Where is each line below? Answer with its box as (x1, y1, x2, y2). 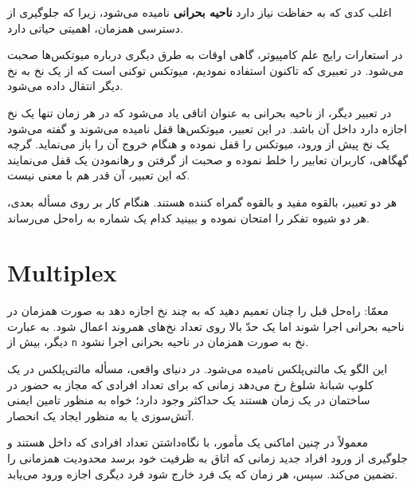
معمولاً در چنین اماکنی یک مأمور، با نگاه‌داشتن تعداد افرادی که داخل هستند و (7, 434, 368, 451)
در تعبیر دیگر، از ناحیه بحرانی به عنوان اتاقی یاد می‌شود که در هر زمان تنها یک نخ (7, 104, 392, 120)
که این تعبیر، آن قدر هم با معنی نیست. (7, 167, 190, 183)
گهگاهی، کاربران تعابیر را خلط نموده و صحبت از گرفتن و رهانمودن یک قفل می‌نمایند (7, 151, 409, 167)
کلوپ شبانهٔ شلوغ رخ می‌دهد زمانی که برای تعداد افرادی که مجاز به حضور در (7, 376, 374, 392)
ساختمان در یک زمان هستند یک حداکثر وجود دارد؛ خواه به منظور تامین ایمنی (7, 392, 370, 408)
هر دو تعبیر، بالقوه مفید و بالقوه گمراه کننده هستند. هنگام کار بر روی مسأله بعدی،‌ (7, 193, 397, 210)
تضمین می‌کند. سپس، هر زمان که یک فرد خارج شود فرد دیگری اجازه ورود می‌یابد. (7, 465, 398, 482)
